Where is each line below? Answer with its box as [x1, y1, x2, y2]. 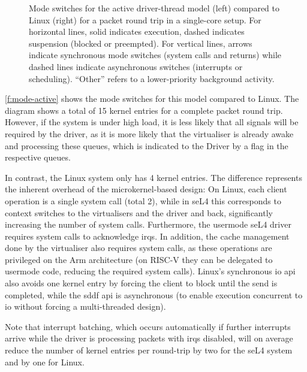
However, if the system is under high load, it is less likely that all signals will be [5, 116, 299, 128]
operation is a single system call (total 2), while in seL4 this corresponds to [5, 194, 281, 207]
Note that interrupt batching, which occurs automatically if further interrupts [5, 320, 291, 332]
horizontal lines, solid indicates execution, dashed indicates [29, 25, 245, 38]
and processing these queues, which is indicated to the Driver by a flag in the [5, 139, 288, 152]
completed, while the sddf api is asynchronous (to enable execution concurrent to [5, 288, 303, 301]
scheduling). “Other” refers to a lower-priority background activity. [29, 72, 275, 84]
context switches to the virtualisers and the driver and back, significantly [5, 206, 273, 219]
